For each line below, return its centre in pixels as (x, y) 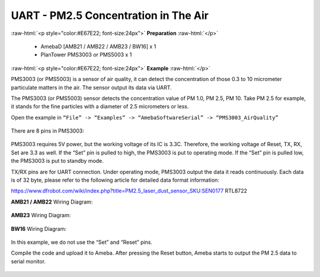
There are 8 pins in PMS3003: (47, 131)
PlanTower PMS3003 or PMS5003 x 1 (86, 55)
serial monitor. (28, 261)
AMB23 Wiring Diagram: (41, 215)
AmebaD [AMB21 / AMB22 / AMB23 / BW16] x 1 (98, 46)
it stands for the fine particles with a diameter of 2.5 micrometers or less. (100, 107)
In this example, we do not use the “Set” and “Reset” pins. (82, 242)
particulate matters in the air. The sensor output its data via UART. (91, 87)
